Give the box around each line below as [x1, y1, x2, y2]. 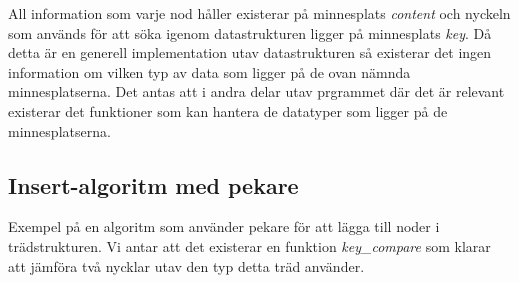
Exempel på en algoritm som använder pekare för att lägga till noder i [8, 216, 440, 237]
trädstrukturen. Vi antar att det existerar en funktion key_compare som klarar [8, 235, 491, 256]
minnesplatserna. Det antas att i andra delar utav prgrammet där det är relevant [8, 81, 505, 102]
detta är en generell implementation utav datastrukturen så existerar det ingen [8, 42, 492, 63]
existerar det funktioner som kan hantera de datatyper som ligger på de [8, 100, 448, 121]
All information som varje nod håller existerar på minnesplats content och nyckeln [8, 3, 511, 23]
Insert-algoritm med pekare [8, 169, 299, 200]
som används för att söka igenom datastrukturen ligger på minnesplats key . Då [8, 22, 492, 43]
